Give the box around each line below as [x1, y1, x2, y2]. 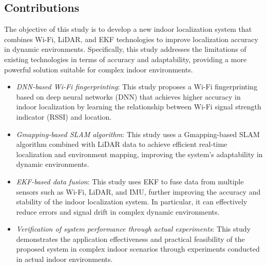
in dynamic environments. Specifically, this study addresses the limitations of [4, 44, 246, 54]
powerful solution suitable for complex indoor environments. [4, 64, 193, 74]
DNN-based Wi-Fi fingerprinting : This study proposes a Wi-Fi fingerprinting [16, 81, 258, 92]
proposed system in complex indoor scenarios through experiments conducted [16, 243, 260, 254]
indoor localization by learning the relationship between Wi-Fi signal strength [16, 101, 261, 112]
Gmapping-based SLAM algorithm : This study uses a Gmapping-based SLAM [16, 128, 260, 139]
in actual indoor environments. [16, 254, 113, 264]
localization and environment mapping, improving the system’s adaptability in [16, 148, 263, 159]
